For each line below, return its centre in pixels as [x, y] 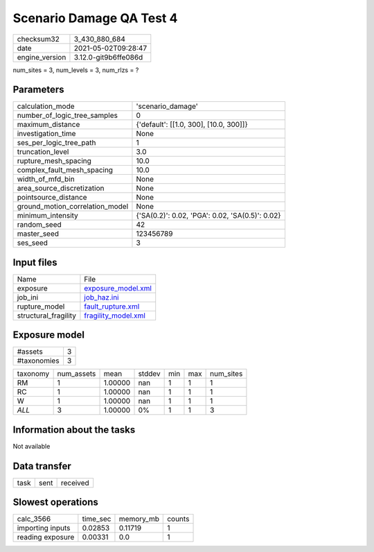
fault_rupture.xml [112, 307]
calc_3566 [34, 519]
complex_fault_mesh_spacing [65, 170]
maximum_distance [48, 125]
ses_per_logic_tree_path [56, 143]
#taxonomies [38, 361]
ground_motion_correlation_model [73, 207]
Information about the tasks [74, 430]
